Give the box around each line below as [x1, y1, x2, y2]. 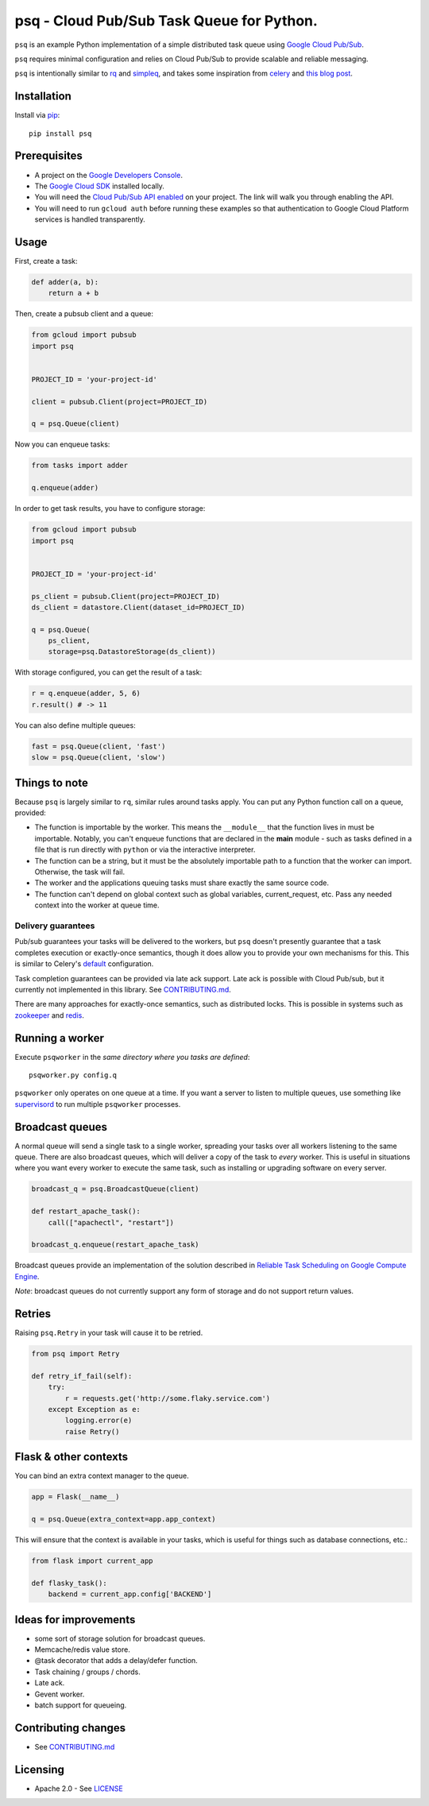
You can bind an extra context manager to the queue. [14, 1471, 190, 1481]
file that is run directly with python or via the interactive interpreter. [34, 845, 256, 854]
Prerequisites [14, 149, 83, 163]
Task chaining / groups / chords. [34, 1667, 141, 1676]
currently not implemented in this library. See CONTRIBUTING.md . [14, 984, 232, 994]
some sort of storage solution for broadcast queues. [34, 1634, 206, 1643]
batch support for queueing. [34, 1700, 127, 1710]
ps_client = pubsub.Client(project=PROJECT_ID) [31, 592, 220, 601]
